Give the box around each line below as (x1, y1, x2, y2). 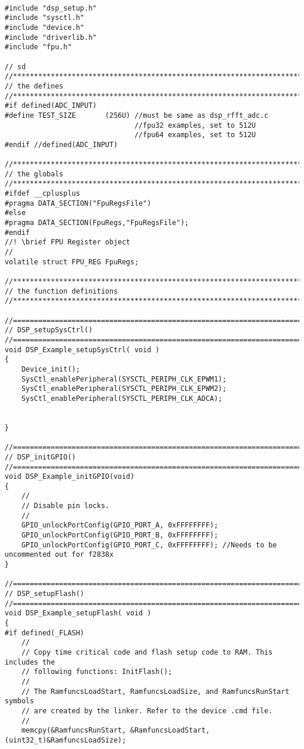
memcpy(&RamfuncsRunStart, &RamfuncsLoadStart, (21, 726, 210, 735)
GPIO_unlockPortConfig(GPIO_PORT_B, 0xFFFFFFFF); (21, 531, 219, 540)
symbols (5, 697, 34, 706)
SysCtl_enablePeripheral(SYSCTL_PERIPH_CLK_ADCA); (21, 394, 223, 403)
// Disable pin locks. (21, 502, 109, 510)
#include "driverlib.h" (5, 33, 97, 42)
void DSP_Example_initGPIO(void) (5, 472, 134, 481)
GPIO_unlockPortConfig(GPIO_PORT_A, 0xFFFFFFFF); (21, 521, 219, 530)
